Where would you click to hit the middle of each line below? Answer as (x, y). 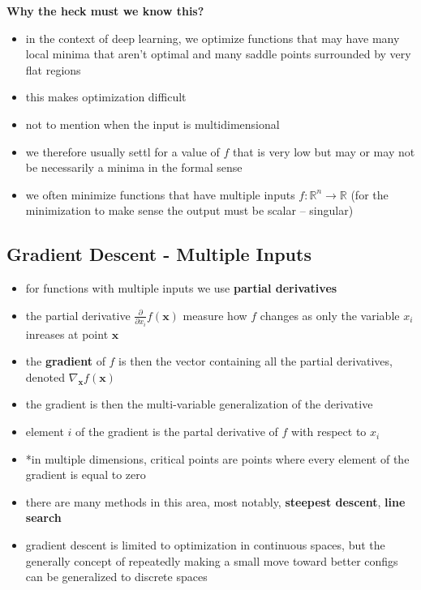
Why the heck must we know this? (105, 11)
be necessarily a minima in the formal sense (134, 167)
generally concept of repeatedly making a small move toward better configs (212, 560)
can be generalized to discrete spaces (116, 577)
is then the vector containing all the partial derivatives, (256, 361)
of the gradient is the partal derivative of (177, 432)
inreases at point (67, 333)
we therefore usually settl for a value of (122, 151)
